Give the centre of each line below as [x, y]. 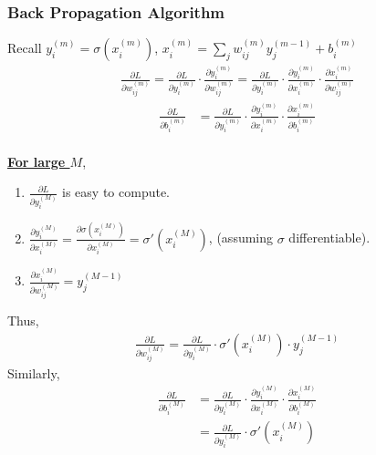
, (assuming [241, 238]
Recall [25, 48]
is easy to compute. [116, 192]
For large [37, 161]
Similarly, [34, 372]
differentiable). [329, 238]
